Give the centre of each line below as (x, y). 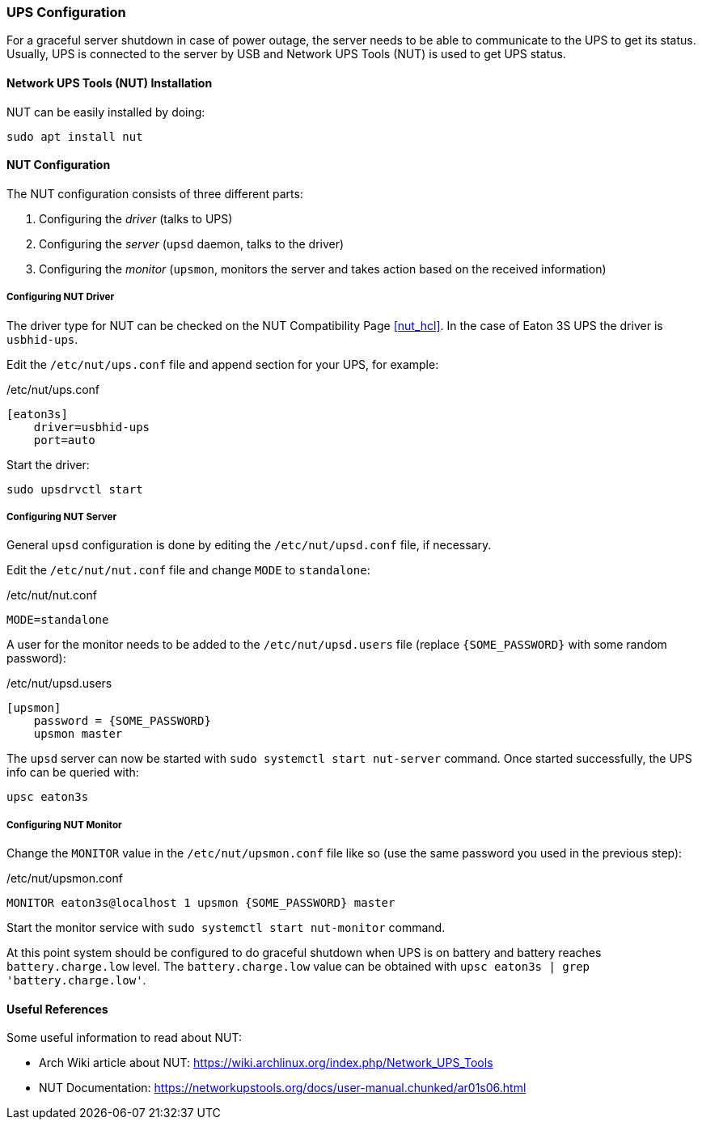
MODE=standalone (58, 620)
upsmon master (78, 734)
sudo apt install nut (75, 136)
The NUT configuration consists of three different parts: (155, 193)
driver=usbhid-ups (92, 427)
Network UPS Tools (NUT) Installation (110, 83)
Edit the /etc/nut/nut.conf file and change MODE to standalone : (188, 570)
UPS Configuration (66, 12)
